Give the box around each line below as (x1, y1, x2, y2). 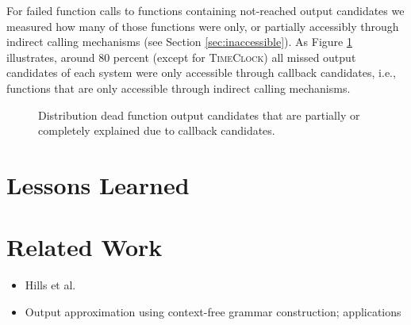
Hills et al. (25, 277, 76, 293)
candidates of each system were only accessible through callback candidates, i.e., (6, 64, 396, 81)
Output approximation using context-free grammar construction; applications (25, 303, 401, 319)
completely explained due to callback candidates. (38, 122, 275, 139)
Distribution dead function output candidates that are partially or (38, 106, 360, 123)
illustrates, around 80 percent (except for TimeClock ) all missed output (6, 48, 356, 65)
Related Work (6, 231, 163, 263)
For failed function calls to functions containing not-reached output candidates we (6, 2, 405, 18)
